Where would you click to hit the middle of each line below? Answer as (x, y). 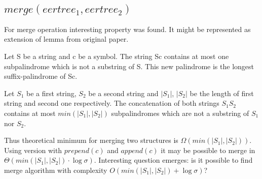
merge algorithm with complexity (56, 170)
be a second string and (123, 93)
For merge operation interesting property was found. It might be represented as (127, 29)
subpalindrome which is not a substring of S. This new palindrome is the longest (129, 66)
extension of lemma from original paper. (66, 39)
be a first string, (51, 93)
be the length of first (222, 93)
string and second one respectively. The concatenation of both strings (112, 103)
